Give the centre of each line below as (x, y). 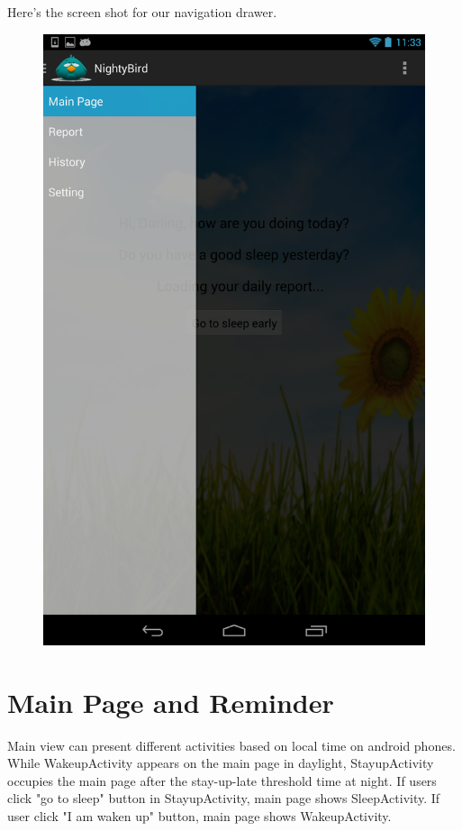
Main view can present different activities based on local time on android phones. (231, 745)
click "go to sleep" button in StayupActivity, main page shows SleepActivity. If (224, 798)
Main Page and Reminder (171, 702)
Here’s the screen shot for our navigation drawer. (142, 12)
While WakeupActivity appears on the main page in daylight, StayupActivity (221, 763)
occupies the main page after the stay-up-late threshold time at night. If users (222, 780)
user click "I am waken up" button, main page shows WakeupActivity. (199, 816)
